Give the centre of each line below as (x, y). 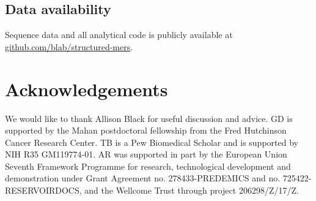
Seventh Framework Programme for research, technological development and (148, 166)
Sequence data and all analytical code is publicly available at (119, 35)
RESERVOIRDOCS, (43, 190)
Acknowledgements (86, 89)
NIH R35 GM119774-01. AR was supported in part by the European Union (146, 154)
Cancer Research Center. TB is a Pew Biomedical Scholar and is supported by (152, 142)
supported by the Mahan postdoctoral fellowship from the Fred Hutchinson (146, 130)
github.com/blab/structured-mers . (69, 46)
